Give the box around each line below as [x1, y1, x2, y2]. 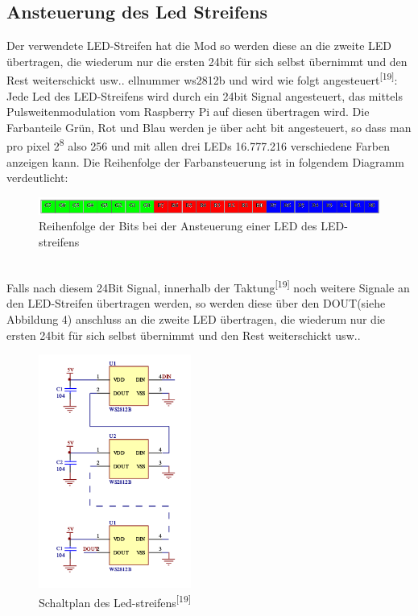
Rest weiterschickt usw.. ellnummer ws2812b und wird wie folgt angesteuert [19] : [6, 69, 398, 89]
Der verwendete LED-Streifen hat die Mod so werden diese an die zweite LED [6, 37, 392, 54]
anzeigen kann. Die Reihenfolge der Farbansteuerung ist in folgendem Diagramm [6, 153, 404, 170]
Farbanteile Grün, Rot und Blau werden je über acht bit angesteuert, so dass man [6, 118, 412, 135]
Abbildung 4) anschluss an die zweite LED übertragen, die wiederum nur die [6, 311, 385, 328]
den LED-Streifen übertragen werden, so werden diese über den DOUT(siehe [6, 295, 386, 312]
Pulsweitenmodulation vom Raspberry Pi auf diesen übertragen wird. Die [6, 103, 370, 120]
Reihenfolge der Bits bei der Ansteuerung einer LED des [39, 217, 317, 234]
